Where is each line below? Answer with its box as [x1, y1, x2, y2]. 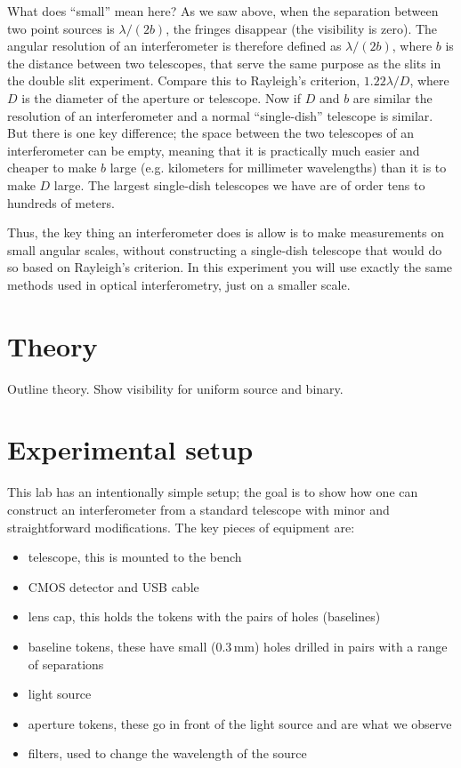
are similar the [352, 88, 433, 107]
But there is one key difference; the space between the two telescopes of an [7, 124, 415, 142]
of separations [28, 654, 104, 673]
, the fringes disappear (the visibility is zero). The [166, 19, 438, 37]
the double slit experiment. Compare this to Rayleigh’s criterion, [7, 71, 360, 90]
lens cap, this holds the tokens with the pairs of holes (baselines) [28, 607, 381, 626]
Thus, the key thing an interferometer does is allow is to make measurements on [7, 223, 444, 242]
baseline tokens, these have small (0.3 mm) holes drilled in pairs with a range [28, 636, 448, 655]
